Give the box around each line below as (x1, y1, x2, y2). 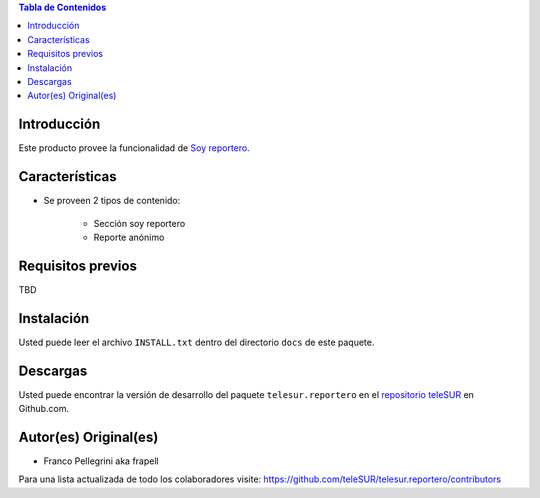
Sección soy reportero (93, 217, 186, 229)
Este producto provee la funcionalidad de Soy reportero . (18, 142, 250, 154)
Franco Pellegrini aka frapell (43, 455, 159, 467)
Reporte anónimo (93, 231, 165, 243)
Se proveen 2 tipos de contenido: (43, 195, 181, 207)
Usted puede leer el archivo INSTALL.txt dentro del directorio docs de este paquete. (18, 336, 375, 348)
